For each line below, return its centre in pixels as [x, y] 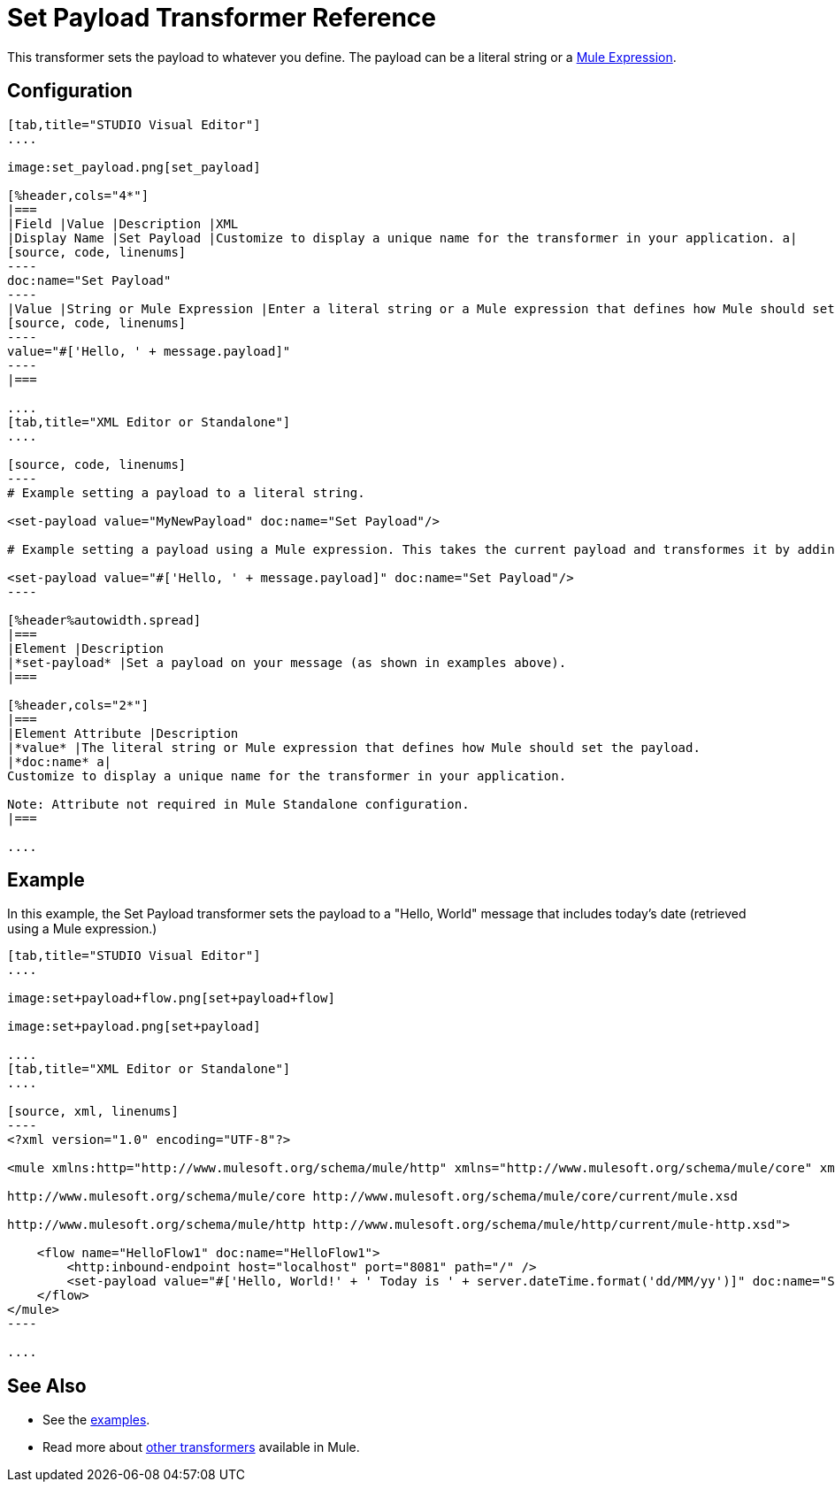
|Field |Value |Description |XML [123, 223]
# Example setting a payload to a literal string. [186, 492]
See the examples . [96, 1420]
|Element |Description [86, 648]
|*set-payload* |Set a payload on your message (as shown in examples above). [287, 662]
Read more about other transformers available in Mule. [201, 1447]
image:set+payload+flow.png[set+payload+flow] [171, 998]
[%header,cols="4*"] [78, 195]
